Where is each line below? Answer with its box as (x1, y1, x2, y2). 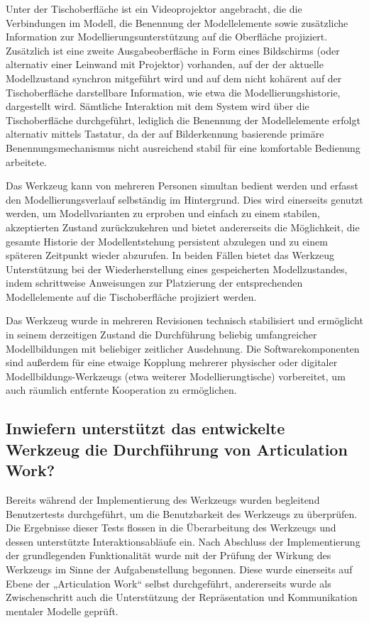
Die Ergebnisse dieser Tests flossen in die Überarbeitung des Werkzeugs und (6, 520, 336, 535)
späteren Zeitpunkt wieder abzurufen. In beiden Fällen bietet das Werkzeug (6, 248, 335, 263)
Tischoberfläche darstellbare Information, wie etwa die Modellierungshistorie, (6, 84, 341, 99)
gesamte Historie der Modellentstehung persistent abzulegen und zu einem (6, 233, 328, 248)
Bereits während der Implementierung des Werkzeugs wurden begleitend (6, 492, 320, 507)
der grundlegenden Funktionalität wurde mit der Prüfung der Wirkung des (6, 548, 331, 563)
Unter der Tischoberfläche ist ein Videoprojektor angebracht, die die (6, 1, 302, 16)
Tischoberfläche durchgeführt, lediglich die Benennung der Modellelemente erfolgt (6, 112, 360, 127)
